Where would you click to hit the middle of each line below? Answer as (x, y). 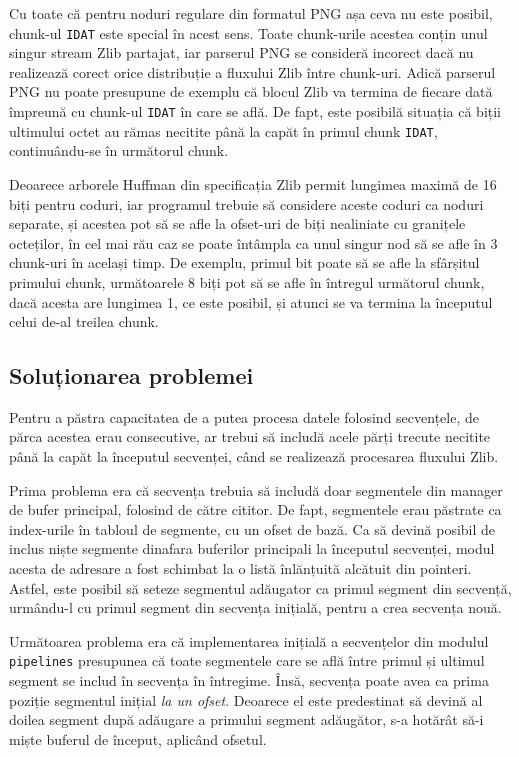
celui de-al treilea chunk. (84, 321)
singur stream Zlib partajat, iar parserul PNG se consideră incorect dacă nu (241, 52)
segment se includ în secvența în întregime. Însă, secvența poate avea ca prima (249, 680)
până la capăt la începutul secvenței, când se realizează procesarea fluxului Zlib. (254, 456)
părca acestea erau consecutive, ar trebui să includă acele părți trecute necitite (250, 436)
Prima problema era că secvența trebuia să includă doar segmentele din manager (256, 489)
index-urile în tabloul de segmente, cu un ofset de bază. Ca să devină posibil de (252, 528)
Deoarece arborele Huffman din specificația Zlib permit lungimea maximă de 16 (253, 183)
